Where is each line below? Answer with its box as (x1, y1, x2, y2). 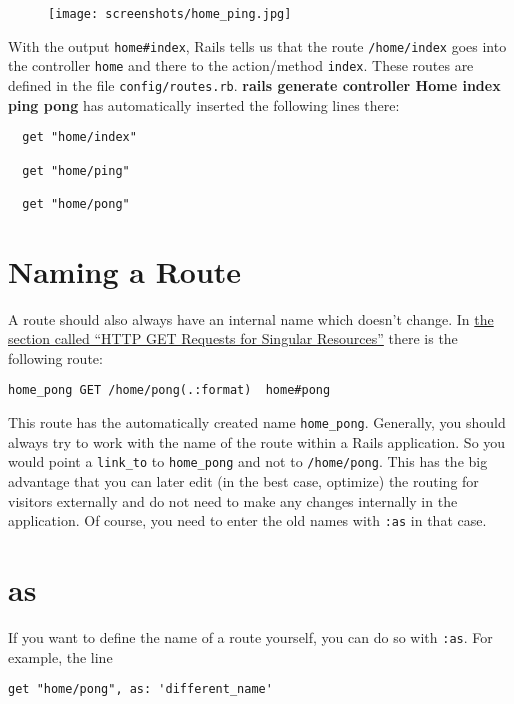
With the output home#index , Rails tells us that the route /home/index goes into (8, 35, 507, 56)
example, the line (8, 646, 113, 667)
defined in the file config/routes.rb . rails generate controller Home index (8, 74, 501, 95)
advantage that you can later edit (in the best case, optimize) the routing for (8, 470, 479, 491)
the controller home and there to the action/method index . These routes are (8, 55, 474, 76)
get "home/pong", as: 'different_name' (8, 682, 273, 697)
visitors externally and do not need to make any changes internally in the (8, 490, 458, 511)
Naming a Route (8, 250, 242, 291)
